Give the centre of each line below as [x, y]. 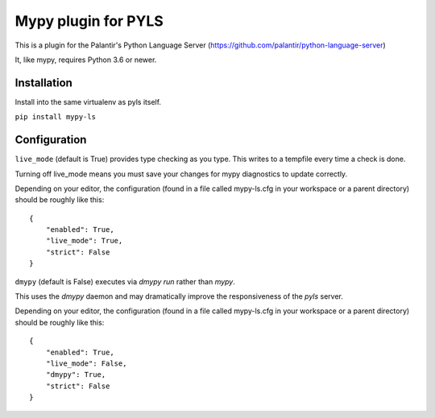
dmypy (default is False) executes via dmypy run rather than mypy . [125, 281]
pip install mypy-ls [56, 117]
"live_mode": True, [84, 241]
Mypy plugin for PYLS [89, 21]
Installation [43, 83]
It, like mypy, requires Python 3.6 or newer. [86, 60]
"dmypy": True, [76, 375]
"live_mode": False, [86, 364]
